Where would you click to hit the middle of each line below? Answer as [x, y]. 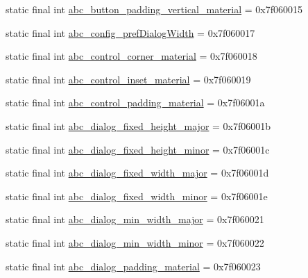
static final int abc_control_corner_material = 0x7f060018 [131, 56]
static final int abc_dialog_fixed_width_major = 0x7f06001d [137, 173]
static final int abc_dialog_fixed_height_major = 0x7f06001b [138, 125]
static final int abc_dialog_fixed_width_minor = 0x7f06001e [137, 196]
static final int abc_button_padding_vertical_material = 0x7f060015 [154, 9]
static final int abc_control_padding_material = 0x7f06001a [135, 103]
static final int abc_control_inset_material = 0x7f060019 [128, 79]
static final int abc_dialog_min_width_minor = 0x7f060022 [135, 242]
